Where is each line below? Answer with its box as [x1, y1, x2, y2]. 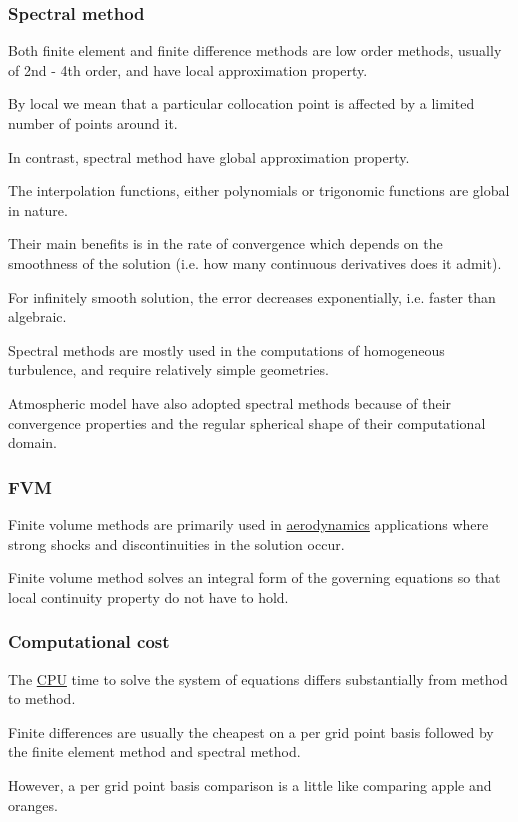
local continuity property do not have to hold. [8, 586, 289, 607]
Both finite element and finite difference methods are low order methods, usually [8, 40, 502, 61]
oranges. [8, 794, 58, 815]
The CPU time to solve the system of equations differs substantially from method [8, 668, 508, 689]
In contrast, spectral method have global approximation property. [8, 146, 410, 167]
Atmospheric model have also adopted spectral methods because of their [8, 392, 452, 413]
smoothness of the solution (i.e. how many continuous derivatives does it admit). [8, 252, 502, 273]
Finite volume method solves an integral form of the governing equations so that [8, 567, 501, 588]
